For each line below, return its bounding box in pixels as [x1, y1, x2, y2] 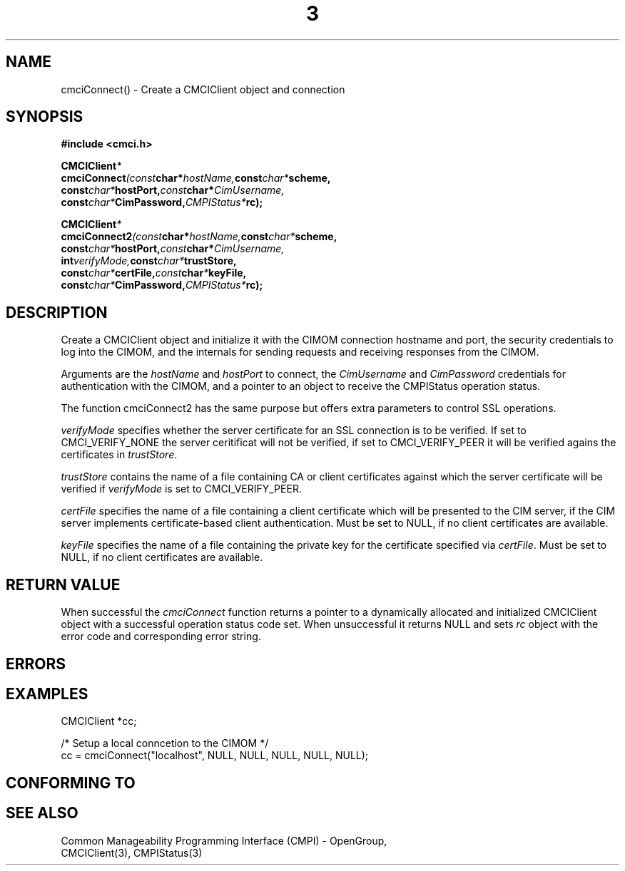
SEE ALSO [6, 804, 78, 823]
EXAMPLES [6, 684, 88, 703]
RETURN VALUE [6, 575, 121, 594]
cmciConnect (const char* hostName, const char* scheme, [61, 172, 331, 185]
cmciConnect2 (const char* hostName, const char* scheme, [61, 230, 337, 243]
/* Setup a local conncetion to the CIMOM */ [61, 737, 269, 750]
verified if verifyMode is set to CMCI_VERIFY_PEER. [61, 483, 302, 495]
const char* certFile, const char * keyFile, [61, 267, 247, 279]
